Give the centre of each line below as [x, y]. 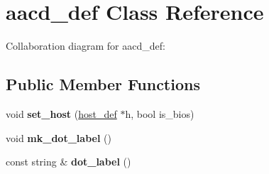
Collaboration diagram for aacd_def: [86, 46]
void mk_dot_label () [59, 137]
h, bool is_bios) [160, 113]
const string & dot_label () [68, 162]
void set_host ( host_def [61, 113]
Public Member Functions [103, 84]
